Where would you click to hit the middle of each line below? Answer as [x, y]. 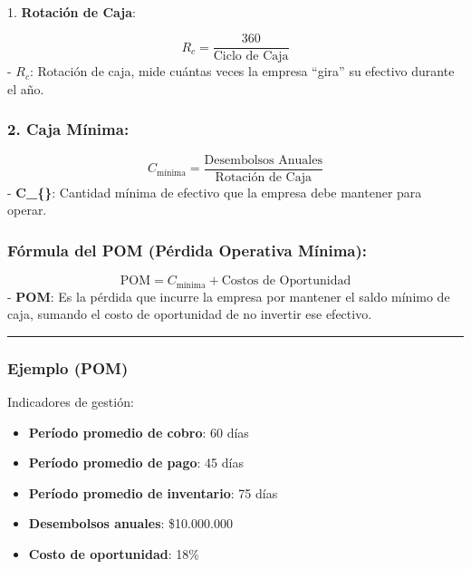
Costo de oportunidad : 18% [114, 553]
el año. [26, 88]
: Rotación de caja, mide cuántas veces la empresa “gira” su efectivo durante [242, 71]
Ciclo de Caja [251, 57]
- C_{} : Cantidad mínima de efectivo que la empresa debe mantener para [215, 192]
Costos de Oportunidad [286, 281]
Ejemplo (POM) [68, 367]
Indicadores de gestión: [71, 401]
